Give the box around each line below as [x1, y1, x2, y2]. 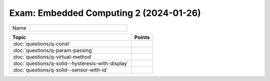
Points [134, 34, 150, 41]
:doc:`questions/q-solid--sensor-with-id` [12, 66, 108, 73]
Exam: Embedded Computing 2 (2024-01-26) [9, 7, 201, 18]
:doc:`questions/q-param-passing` [12, 47, 93, 54]
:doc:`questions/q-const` [12, 40, 71, 47]
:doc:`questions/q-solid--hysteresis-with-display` [12, 60, 129, 67]
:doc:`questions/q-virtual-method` [12, 53, 92, 60]
